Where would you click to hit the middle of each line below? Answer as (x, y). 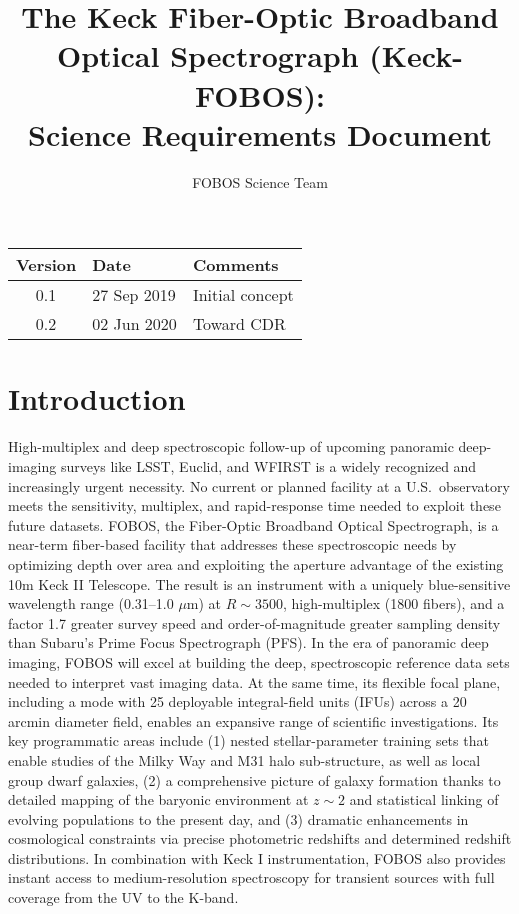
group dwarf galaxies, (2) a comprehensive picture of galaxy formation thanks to (254, 779)
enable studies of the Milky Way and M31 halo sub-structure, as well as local (244, 759)
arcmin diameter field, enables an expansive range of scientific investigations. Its (253, 720)
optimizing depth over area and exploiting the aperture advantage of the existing (256, 563)
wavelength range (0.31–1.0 (91, 603)
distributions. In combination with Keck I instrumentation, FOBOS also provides (257, 857)
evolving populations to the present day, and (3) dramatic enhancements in (238, 818)
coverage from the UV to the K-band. (123, 897)
